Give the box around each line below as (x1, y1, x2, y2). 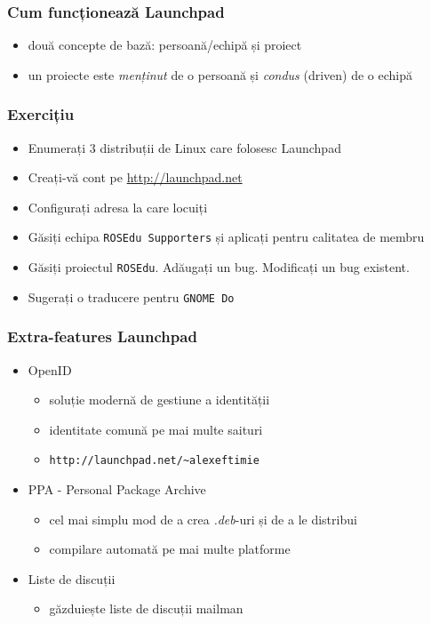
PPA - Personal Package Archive (28, 480, 206, 499)
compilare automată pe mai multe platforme (49, 540, 291, 558)
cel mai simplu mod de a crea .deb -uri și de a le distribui (49, 509, 357, 528)
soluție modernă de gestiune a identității (49, 390, 270, 409)
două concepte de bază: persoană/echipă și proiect (28, 36, 302, 54)
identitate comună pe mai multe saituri (49, 420, 263, 438)
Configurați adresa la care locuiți (28, 197, 208, 216)
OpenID (28, 360, 72, 379)
